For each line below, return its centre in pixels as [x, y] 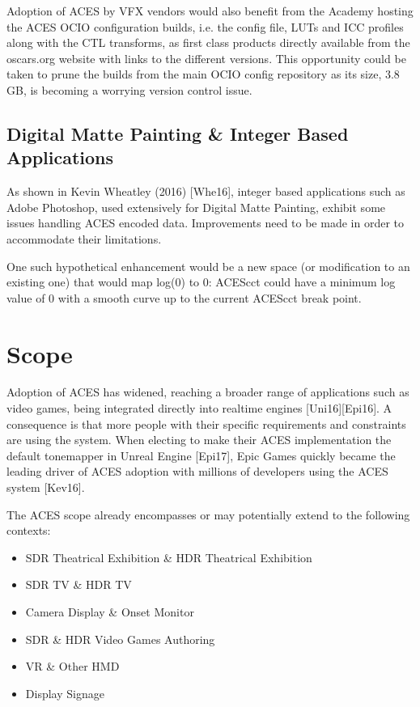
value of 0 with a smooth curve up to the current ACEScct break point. [184, 297]
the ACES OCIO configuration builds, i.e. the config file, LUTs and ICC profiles [205, 26]
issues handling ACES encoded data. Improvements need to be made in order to [205, 223]
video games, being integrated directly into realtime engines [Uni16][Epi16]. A [199, 408]
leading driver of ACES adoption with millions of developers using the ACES [197, 471]
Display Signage [65, 693]
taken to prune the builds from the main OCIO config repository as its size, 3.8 [203, 74]
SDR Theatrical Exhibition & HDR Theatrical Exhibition [169, 557]
